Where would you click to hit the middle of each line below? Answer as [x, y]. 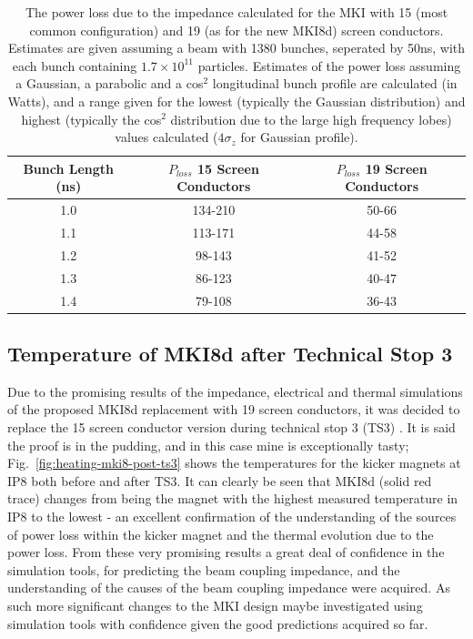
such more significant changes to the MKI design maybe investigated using [215, 605]
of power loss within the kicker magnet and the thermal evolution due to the [221, 534]
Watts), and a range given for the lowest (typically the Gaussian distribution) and [236, 101]
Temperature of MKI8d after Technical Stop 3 [230, 354]
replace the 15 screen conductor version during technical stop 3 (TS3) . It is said [231, 427]
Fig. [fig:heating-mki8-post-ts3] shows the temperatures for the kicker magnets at [234, 463]
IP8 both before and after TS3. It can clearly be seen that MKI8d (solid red [220, 480]
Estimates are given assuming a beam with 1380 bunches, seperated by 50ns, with [236, 48]
